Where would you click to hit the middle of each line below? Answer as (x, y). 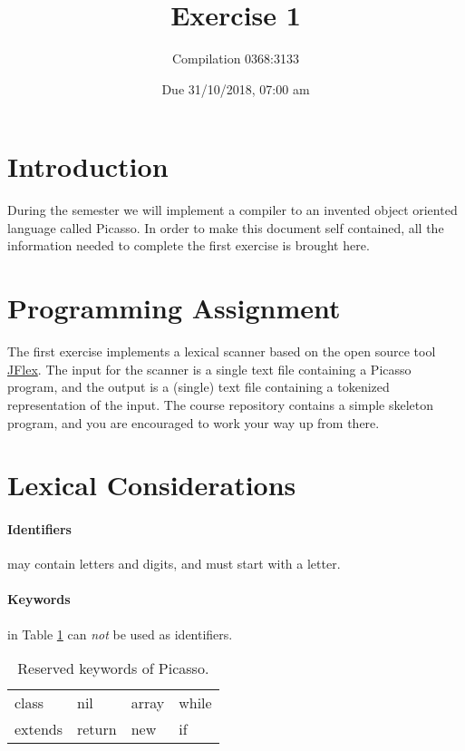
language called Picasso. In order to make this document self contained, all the (226, 227)
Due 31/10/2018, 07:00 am (236, 88)
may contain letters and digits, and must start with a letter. (174, 564)
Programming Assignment (174, 308)
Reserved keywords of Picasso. (113, 668)
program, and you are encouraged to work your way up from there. (194, 422)
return (97, 729)
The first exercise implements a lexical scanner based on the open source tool (222, 351)
